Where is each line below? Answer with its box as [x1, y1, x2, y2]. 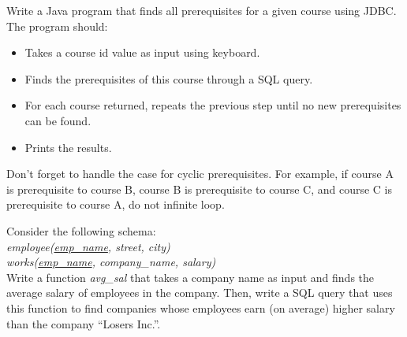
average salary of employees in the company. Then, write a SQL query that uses [6, 284, 393, 301]
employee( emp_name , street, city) [6, 238, 170, 254]
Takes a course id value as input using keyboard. [24, 44, 260, 61]
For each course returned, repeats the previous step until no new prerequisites [24, 97, 401, 113]
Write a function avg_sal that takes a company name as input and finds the [6, 268, 375, 285]
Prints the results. [24, 139, 112, 155]
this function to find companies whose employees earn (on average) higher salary [6, 299, 395, 316]
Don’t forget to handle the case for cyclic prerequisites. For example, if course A [6, 165, 394, 182]
